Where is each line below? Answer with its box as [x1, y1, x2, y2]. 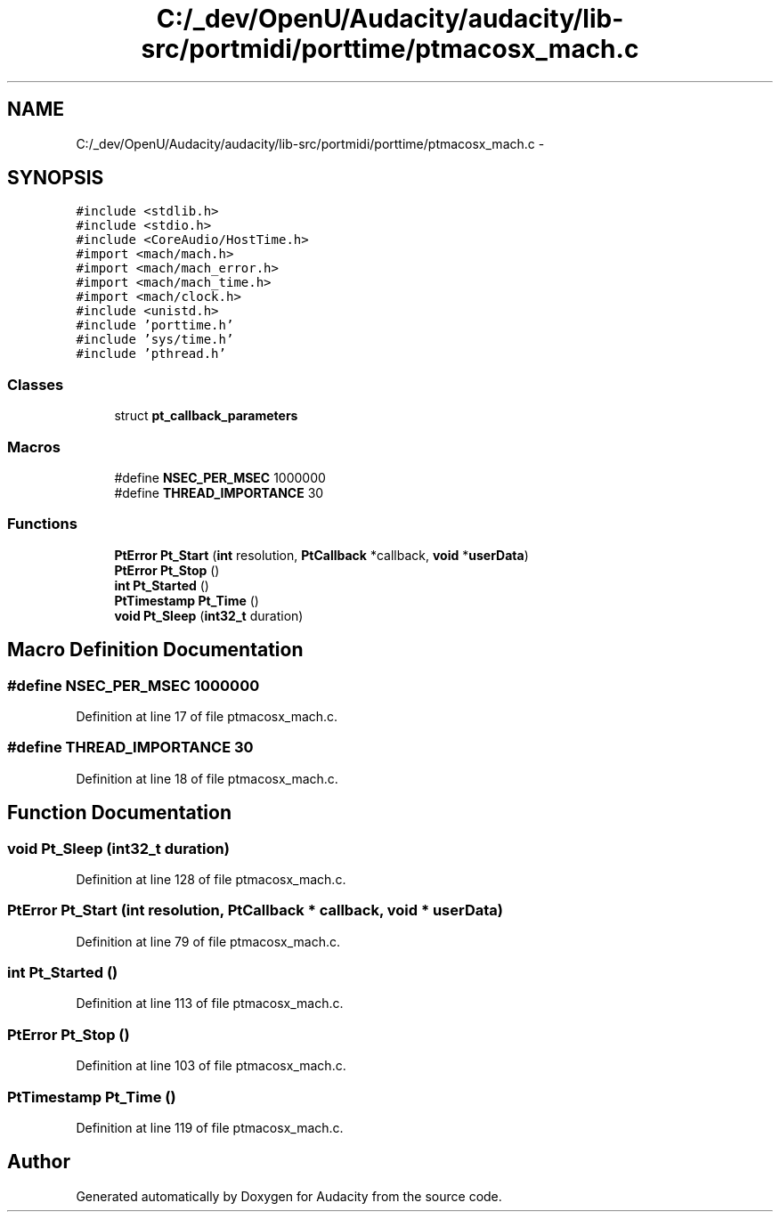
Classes [7, 375, 64, 394]
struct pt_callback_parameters [114, 408, 298, 424]
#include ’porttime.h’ [76, 318, 234, 333]
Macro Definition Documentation [7, 638, 304, 662]
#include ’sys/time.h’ [76, 332, 234, 347]
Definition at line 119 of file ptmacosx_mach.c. [76, 1119, 344, 1135]
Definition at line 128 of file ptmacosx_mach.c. [76, 871, 346, 887]
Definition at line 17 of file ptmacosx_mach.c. [76, 708, 338, 724]
